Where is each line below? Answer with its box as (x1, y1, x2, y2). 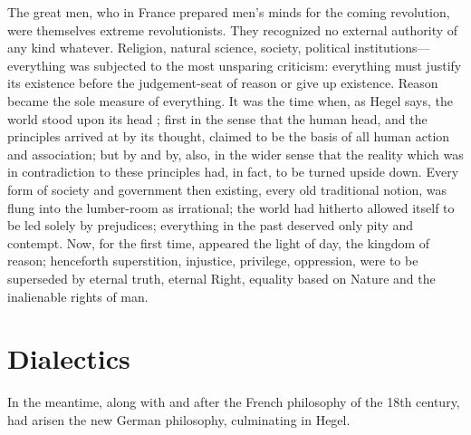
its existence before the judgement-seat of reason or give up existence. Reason (7, 73, 438, 92)
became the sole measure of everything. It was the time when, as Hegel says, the (7, 91, 453, 110)
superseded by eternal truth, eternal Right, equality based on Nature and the (7, 268, 436, 287)
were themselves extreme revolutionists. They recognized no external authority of (7, 20, 458, 39)
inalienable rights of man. (7, 286, 149, 305)
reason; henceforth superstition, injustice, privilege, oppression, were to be (7, 251, 418, 270)
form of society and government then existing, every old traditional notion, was (7, 179, 447, 198)
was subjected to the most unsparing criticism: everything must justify (69, 55, 462, 74)
